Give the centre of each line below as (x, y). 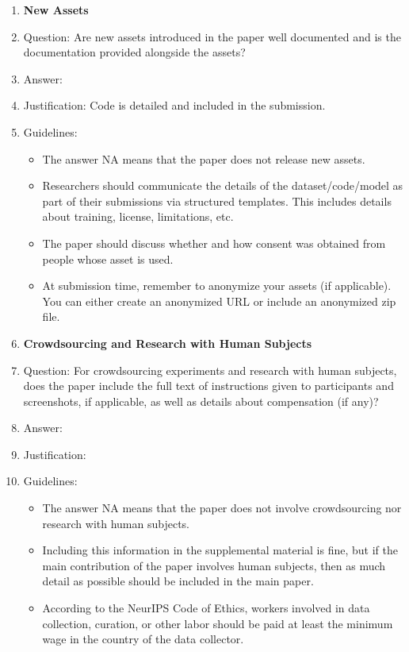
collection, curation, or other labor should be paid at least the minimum (218, 623)
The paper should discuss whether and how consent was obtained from (214, 243)
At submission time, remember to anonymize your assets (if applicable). (217, 285)
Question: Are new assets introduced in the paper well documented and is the (212, 36)
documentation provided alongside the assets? (134, 52)
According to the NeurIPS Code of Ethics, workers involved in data (206, 608)
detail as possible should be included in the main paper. (178, 581)
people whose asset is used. (108, 258)
